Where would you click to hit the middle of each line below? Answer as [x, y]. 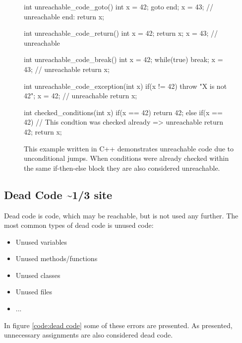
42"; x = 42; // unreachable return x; [81, 96]
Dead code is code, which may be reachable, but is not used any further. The [121, 215]
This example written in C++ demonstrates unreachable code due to [129, 148]
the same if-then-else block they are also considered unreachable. [122, 168]
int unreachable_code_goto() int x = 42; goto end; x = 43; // [119, 6]
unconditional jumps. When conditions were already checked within [126, 158]
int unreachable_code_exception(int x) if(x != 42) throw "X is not [125, 86]
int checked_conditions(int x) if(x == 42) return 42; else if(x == [123, 112]
